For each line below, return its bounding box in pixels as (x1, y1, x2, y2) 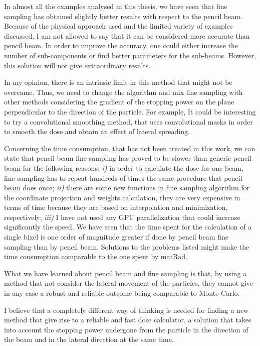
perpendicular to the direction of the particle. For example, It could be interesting (4, 106, 256, 117)
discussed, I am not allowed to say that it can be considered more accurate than (4, 30, 250, 41)
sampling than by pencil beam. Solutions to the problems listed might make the (4, 241, 249, 252)
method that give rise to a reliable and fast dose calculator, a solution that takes (4, 314, 251, 325)
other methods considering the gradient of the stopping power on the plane (4, 96, 234, 107)
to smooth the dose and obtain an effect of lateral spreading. (4, 126, 190, 137)
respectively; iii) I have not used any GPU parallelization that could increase (4, 211, 240, 222)
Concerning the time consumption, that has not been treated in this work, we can (4, 143, 255, 153)
